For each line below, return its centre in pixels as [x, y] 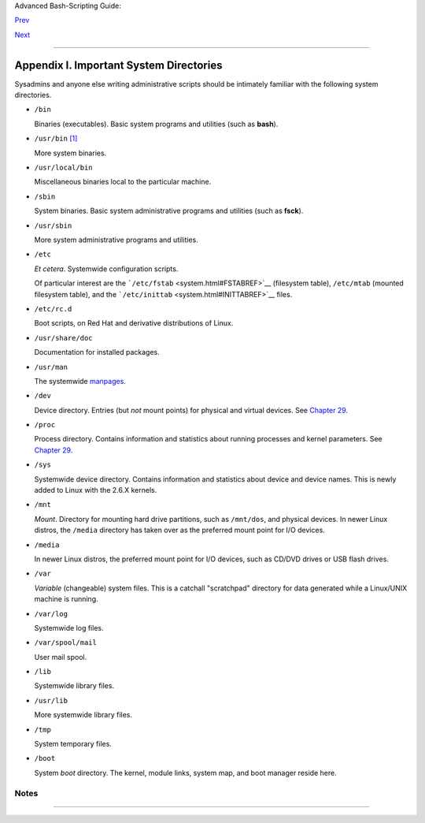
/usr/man [51, 367]
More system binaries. [70, 153]
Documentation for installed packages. [97, 352]
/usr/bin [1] [56, 139]
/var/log [51, 614]
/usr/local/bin [64, 168]
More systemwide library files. [83, 715]
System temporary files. [73, 744]
